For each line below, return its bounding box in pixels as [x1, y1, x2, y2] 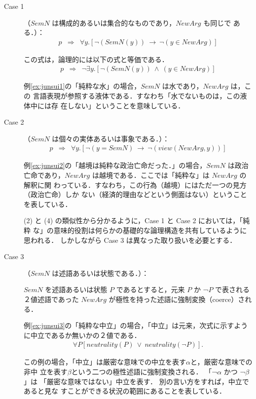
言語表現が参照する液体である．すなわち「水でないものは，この [33, 91, 240, 101]
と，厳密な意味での [190, 357, 253, 367]
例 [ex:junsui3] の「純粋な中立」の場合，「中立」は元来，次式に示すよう [24, 320, 248, 331]
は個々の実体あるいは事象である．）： [52, 133, 170, 143]
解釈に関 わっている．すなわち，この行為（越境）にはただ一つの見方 [24, 179, 247, 190]
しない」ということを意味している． [67, 100, 185, 110]
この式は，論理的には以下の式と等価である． [24, 54, 169, 64]
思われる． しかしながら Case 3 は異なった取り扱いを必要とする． [24, 234, 237, 245]
